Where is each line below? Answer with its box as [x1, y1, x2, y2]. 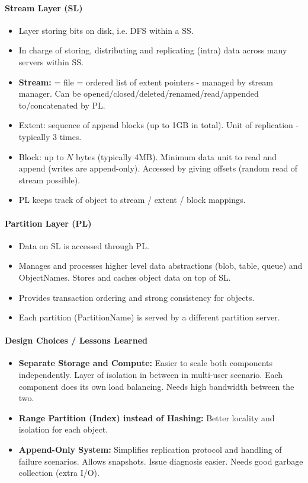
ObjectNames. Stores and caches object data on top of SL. [18, 271, 231, 283]
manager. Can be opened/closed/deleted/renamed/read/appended [18, 87, 259, 100]
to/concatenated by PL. [18, 98, 105, 111]
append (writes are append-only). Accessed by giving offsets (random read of [18, 162, 298, 174]
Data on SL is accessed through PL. [18, 239, 149, 252]
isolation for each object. [18, 423, 108, 436]
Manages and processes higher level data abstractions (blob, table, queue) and [18, 259, 303, 272]
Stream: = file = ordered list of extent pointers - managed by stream [18, 75, 273, 88]
